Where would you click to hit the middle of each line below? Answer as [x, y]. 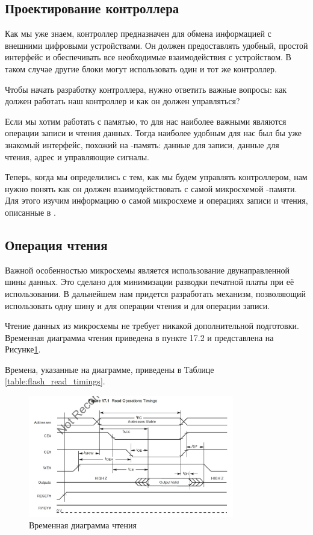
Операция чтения [56, 244]
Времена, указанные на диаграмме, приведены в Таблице [110, 369]
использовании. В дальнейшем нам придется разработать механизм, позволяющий [156, 293]
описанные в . [31, 212]
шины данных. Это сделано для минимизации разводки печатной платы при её [150, 282]
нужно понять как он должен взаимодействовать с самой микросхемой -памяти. [151, 188]
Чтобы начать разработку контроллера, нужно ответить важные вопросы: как [146, 89]
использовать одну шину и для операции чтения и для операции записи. [138, 305]
